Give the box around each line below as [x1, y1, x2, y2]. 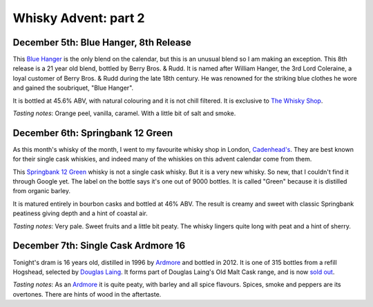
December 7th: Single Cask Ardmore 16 [12, 240, 186, 252]
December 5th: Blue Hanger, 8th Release [12, 37, 191, 48]
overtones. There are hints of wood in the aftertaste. [12, 290, 162, 298]
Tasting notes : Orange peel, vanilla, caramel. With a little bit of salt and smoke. [12, 109, 236, 117]
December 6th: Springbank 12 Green [12, 127, 173, 139]
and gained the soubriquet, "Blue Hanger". [12, 83, 134, 92]
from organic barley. [12, 187, 70, 195]
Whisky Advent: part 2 [12, 10, 145, 26]
